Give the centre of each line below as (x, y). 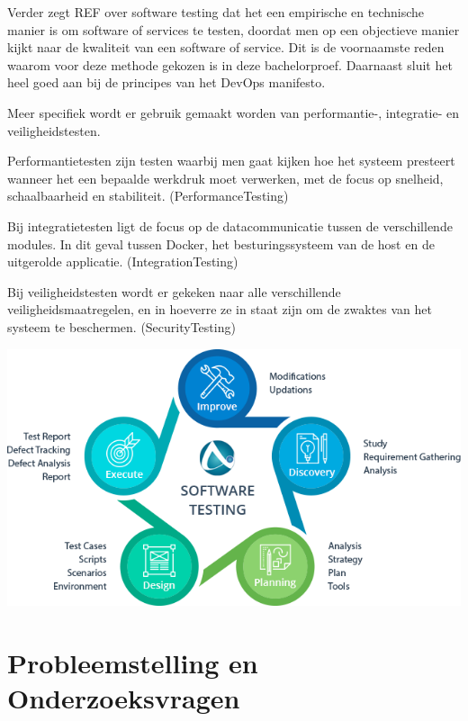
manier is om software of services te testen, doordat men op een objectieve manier (234, 29)
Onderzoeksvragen (124, 697)
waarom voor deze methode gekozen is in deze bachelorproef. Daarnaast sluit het (230, 64)
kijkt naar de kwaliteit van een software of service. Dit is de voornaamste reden (226, 47)
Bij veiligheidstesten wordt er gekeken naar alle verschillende (174, 291)
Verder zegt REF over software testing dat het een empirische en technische (216, 12)
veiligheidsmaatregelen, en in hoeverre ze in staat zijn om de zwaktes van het (220, 309)
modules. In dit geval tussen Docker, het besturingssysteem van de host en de (221, 243)
